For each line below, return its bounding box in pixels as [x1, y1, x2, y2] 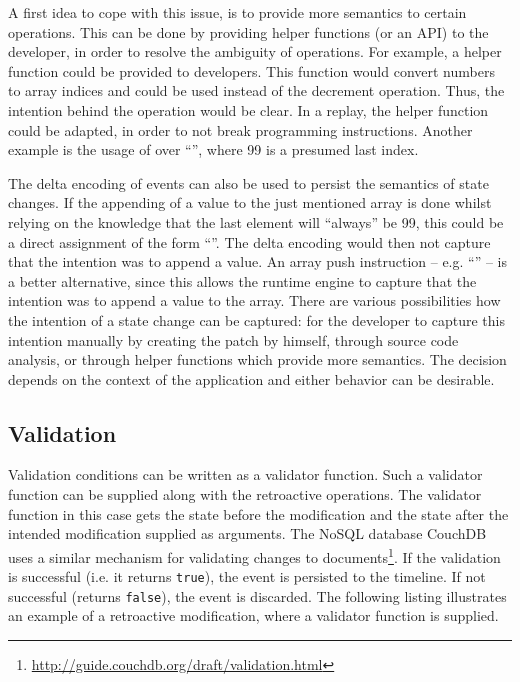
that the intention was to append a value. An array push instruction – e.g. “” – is [8, 251, 507, 272]
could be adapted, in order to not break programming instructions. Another [8, 119, 473, 140]
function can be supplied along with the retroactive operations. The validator [8, 484, 482, 505]
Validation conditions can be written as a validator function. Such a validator [8, 464, 483, 485]
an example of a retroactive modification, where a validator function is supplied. [8, 605, 499, 626]
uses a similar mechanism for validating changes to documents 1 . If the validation [8, 543, 501, 567]
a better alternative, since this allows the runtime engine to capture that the [8, 270, 477, 291]
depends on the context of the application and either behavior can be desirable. [8, 368, 495, 389]
